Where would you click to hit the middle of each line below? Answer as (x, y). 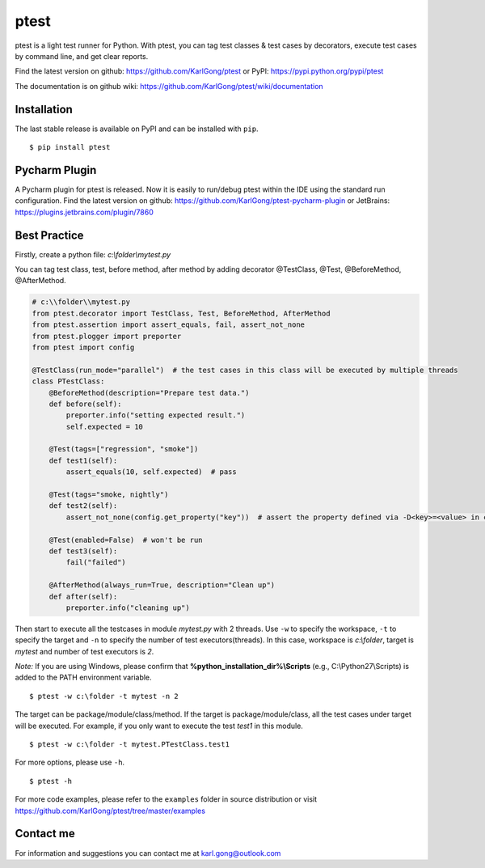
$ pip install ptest (70, 147)
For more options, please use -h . (70, 762)
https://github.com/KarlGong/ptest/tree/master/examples (110, 811)
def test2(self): (83, 506)
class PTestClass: (68, 381)
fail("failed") (96, 563)
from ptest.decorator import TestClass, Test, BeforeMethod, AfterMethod (181, 313)
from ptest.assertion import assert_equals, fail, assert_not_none (169, 325)
